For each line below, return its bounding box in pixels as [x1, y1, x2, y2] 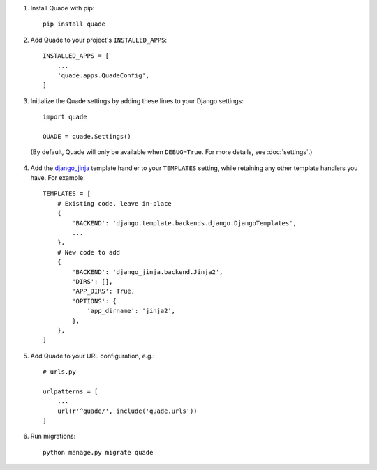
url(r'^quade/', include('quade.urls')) [57, 407, 198, 415]
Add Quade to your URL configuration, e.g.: [30, 351, 155, 360]
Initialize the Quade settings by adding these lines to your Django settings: [30, 96, 244, 105]
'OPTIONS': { [72, 297, 117, 305]
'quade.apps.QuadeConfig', [57, 71, 150, 79]
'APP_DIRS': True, [72, 287, 135, 296]
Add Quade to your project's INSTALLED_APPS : [30, 36, 168, 44]
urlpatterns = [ [43, 387, 98, 395]
